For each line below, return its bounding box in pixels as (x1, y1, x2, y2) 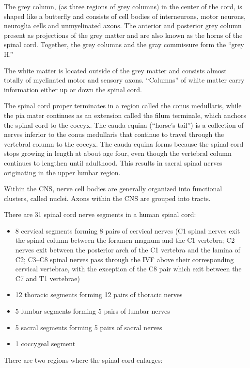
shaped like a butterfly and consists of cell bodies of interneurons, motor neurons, (4, 11, 246, 21)
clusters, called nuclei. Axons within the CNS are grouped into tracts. (4, 193, 211, 203)
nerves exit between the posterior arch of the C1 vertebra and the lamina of (15, 245, 240, 255)
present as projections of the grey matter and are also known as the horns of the (4, 30, 243, 40)
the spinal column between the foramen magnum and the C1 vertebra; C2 (15, 235, 235, 245)
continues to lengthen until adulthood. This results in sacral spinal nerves (4, 157, 222, 167)
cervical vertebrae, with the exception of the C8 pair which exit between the (15, 264, 242, 274)
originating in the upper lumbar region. (4, 167, 121, 177)
